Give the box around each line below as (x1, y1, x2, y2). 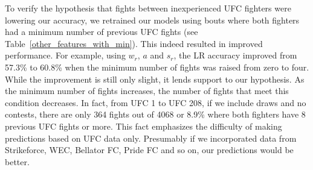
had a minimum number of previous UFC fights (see (5, 25, 198, 38)
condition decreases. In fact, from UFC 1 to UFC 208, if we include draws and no (5, 96, 306, 109)
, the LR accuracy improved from (173, 49, 297, 61)
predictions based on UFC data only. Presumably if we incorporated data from (5, 131, 297, 144)
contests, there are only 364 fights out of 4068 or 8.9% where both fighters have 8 (5, 108, 306, 121)
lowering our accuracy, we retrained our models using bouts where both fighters (5, 13, 300, 26)
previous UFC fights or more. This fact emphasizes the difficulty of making (5, 119, 282, 132)
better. (5, 155, 30, 168)
